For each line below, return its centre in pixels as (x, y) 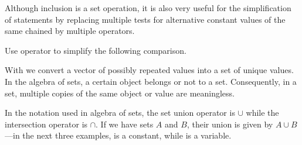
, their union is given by (230, 124)
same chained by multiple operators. (70, 31)
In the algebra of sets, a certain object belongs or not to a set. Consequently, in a (151, 81)
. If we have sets (125, 124)
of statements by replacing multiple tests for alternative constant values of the (145, 19)
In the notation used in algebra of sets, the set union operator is (120, 113)
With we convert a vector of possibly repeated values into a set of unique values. (149, 70)
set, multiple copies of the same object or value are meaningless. (120, 93)
